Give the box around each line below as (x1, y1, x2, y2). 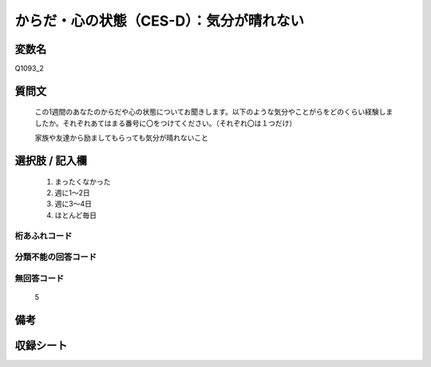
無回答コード (14, 273, 65, 284)
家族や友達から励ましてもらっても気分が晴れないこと (34, 133, 209, 143)
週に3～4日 (54, 199, 92, 209)
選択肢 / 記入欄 (14, 154, 88, 168)
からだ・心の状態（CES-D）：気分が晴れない (14, 12, 305, 30)
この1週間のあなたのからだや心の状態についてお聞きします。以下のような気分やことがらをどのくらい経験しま (34, 107, 393, 117)
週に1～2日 (54, 188, 91, 197)
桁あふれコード (14, 230, 73, 241)
